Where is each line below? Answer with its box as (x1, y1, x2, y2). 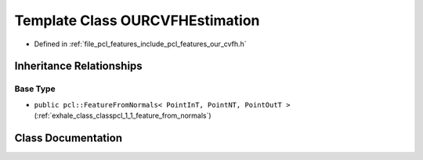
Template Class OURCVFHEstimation (14, 12, 260, 29)
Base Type (14, 83, 56, 94)
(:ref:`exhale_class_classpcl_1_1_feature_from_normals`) (34, 111, 211, 121)
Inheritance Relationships (14, 60, 143, 73)
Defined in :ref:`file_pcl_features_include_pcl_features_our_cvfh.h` (34, 39, 247, 49)
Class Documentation (14, 131, 123, 144)
